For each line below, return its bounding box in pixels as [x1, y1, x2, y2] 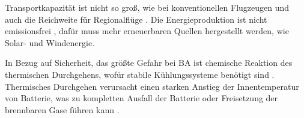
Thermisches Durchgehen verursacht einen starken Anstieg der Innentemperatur [5, 80, 299, 92]
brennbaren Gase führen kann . [5, 103, 120, 116]
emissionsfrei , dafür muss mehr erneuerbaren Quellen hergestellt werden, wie [5, 25, 289, 37]
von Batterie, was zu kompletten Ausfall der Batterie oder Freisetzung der [5, 92, 278, 104]
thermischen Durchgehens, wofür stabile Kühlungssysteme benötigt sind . [5, 68, 275, 80]
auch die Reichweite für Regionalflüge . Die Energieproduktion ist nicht [5, 13, 267, 25]
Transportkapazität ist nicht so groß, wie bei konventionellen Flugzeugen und [5, 1, 290, 13]
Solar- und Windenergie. [5, 36, 95, 49]
